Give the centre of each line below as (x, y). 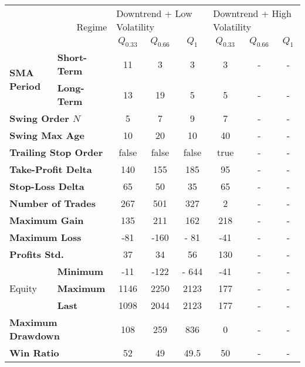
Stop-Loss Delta (47, 186)
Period (25, 86)
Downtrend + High (252, 13)
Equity (23, 288)
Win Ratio (34, 353)
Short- (72, 57)
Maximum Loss (45, 237)
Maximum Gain (47, 220)
